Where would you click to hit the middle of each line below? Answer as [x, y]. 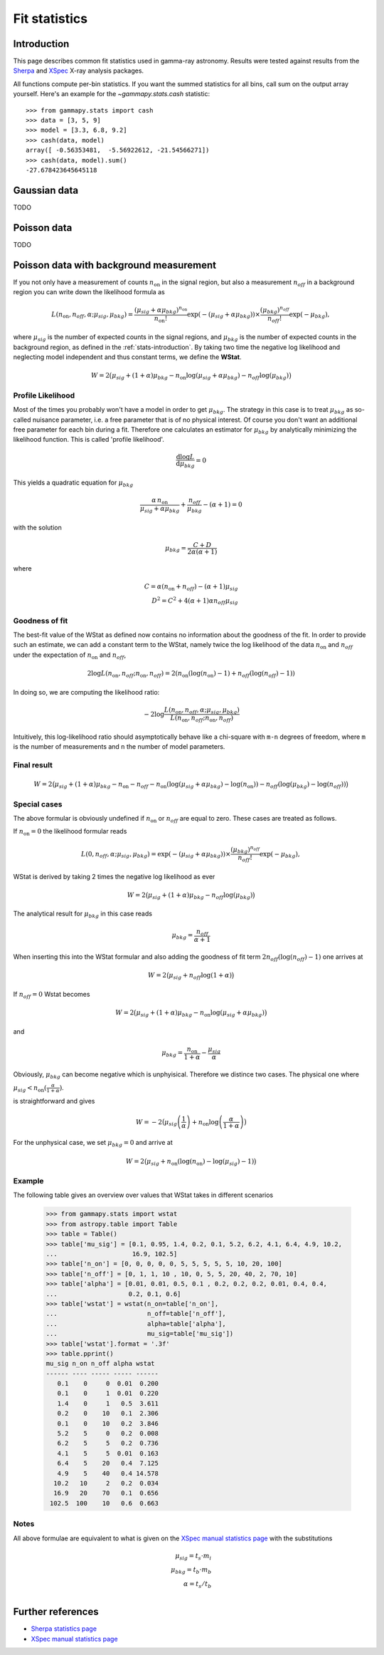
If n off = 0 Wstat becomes [52, 995]
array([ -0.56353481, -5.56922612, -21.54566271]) [118, 150]
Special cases [38, 804]
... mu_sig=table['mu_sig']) [140, 1334]
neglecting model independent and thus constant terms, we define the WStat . [127, 357]
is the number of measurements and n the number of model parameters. [119, 747]
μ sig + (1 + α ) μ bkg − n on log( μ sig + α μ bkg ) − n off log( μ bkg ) [200, 376]
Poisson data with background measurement [115, 265]
